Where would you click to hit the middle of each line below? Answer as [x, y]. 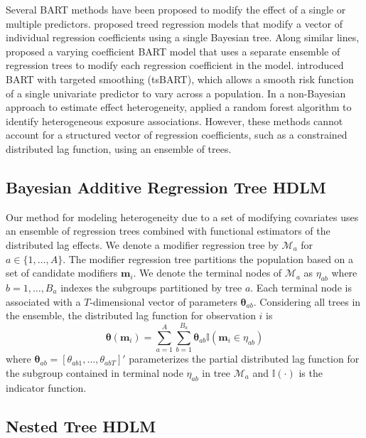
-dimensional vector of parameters [163, 301]
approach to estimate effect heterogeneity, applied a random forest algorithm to [179, 107]
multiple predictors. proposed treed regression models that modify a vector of [174, 23]
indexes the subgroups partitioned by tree [151, 287]
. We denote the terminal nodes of [208, 273]
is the [311, 372]
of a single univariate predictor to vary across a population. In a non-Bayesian [176, 93]
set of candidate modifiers [62, 273]
